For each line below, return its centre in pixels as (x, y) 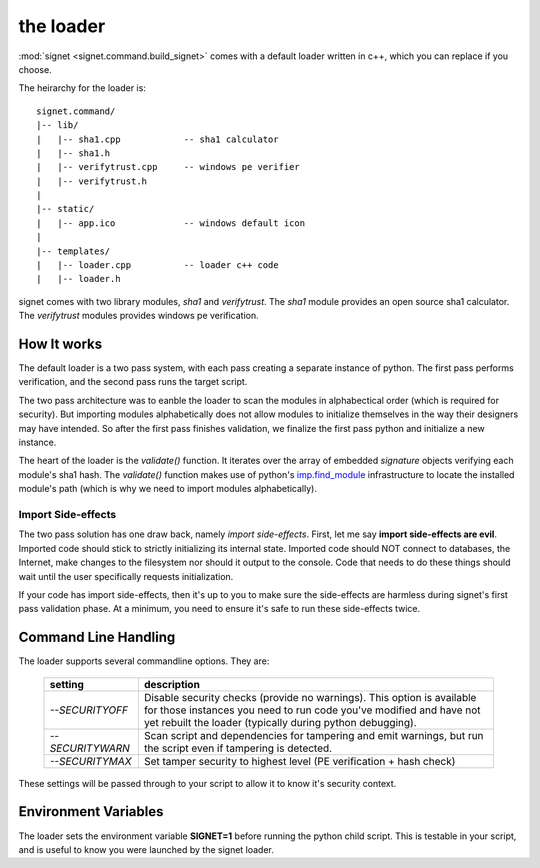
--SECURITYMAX (90, 761)
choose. (35, 69)
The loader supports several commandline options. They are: (144, 661)
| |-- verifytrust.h (92, 181)
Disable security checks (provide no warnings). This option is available (310, 697)
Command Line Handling (97, 637)
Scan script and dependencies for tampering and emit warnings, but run (313, 735)
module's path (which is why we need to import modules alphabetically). (167, 489)
